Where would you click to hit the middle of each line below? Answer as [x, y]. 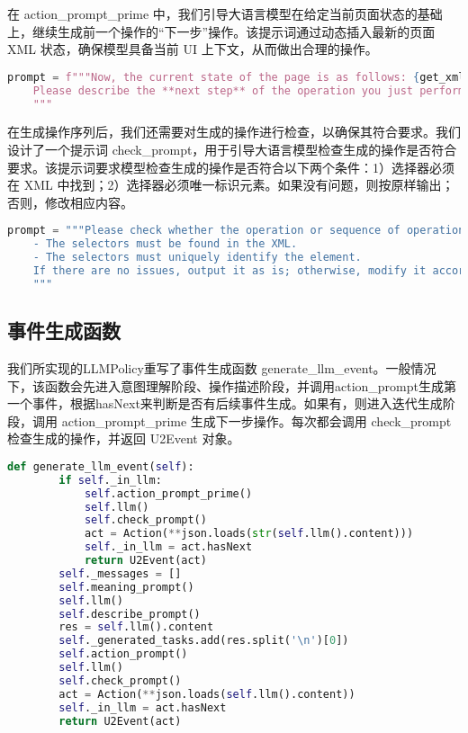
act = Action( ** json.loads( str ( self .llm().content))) [249, 534]
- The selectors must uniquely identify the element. [197, 258]
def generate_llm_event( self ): [101, 466]
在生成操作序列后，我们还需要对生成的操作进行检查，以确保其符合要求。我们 [234, 132]
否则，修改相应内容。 [70, 202]
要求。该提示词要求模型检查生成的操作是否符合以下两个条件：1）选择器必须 [231, 167]
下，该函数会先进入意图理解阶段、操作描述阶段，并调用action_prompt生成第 [232, 385]
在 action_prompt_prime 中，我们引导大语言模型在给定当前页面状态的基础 [225, 13]
